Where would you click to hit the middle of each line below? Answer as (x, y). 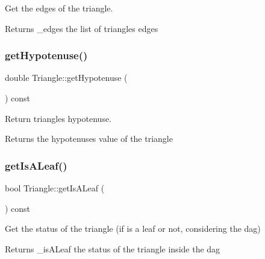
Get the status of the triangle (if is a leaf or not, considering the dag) (133, 229)
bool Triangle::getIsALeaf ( (55, 188)
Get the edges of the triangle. (59, 8)
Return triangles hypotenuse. (58, 118)
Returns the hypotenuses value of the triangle (89, 139)
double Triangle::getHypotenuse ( (66, 78)
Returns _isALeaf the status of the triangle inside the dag (113, 248)
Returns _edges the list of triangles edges (82, 28)
